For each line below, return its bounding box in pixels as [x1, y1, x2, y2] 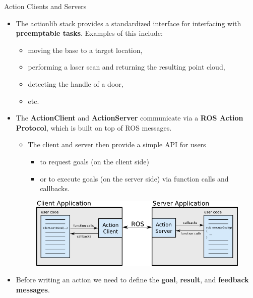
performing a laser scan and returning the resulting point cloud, [28, 62, 225, 72]
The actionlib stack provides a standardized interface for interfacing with [16, 18, 241, 28]
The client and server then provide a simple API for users [28, 139, 206, 150]
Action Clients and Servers [4, 1, 87, 11]
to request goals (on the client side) [40, 156, 149, 166]
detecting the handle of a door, [28, 78, 123, 89]
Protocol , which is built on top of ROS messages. [16, 122, 172, 133]
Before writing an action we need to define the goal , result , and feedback [16, 274, 249, 285]
